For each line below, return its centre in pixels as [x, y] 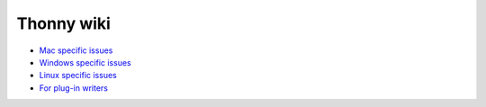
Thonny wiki [64, 23]
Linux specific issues [78, 76]
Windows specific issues [85, 62]
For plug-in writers [73, 88]
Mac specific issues [76, 50]
